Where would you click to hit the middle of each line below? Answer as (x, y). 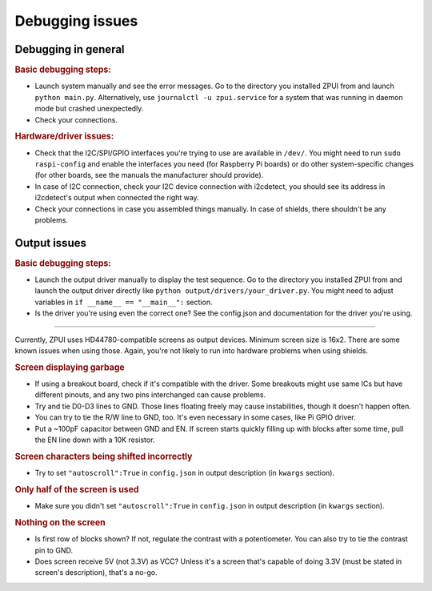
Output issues (51, 243)
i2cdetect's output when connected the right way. (117, 198)
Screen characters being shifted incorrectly (104, 456)
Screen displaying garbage (70, 367)
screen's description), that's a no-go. (96, 573)
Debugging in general (70, 49)
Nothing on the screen (60, 522)
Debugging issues (76, 21)
